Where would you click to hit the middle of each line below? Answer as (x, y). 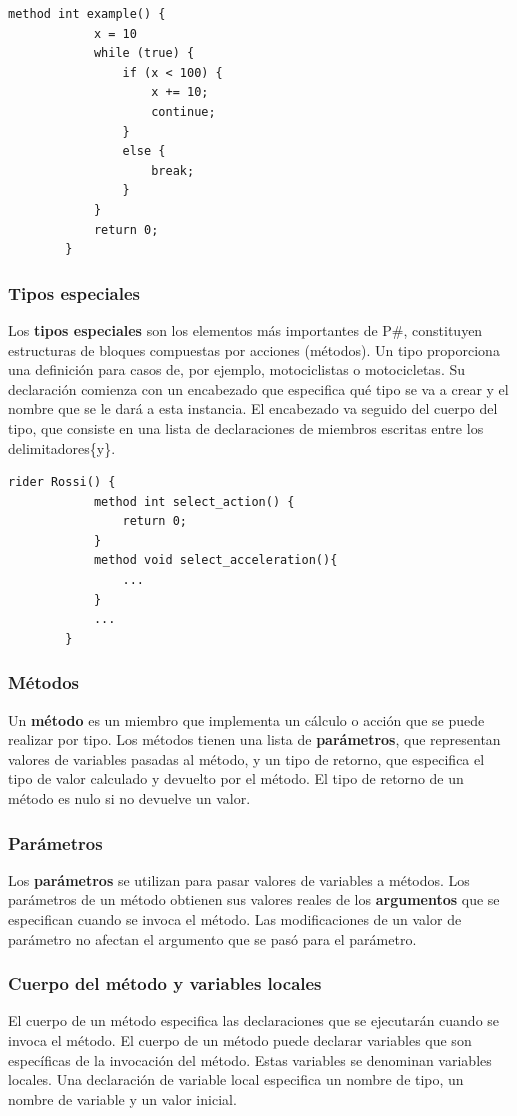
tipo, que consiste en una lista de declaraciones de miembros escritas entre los (246, 427)
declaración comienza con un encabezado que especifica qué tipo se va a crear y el (258, 388)
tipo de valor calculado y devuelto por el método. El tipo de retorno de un (236, 778)
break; (173, 170)
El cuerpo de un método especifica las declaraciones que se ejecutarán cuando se (254, 1020)
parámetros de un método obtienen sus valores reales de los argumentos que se (254, 899)
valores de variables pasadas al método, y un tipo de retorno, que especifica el (246, 758)
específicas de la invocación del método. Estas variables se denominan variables (250, 1059)
